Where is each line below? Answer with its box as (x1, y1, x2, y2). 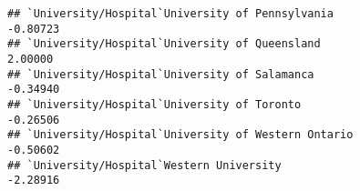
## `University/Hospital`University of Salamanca (7, 67, 314, 81)
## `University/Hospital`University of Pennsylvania (7, 7, 334, 20)
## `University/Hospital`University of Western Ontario (7, 128, 354, 142)
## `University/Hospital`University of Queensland (7, 37, 321, 51)
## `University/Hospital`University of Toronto (7, 97, 302, 111)
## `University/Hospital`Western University (7, 158, 282, 172)
